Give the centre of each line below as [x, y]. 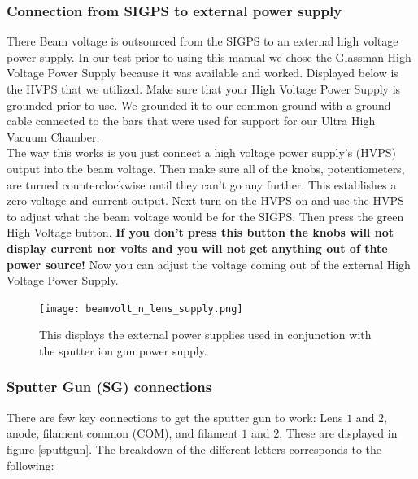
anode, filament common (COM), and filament [122, 433]
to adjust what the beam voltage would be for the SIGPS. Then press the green [205, 216]
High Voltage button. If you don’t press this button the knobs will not [200, 232]
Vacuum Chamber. [53, 136]
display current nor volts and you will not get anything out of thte [197, 248]
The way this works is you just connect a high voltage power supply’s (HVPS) [202, 152]
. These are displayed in [338, 433]
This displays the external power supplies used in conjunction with [205, 335]
